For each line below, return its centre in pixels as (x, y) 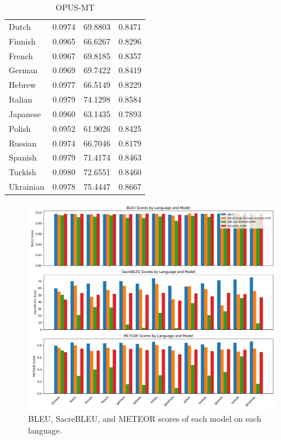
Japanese (25, 113)
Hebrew (23, 85)
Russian (23, 143)
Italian (21, 99)
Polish (20, 128)
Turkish (23, 172)
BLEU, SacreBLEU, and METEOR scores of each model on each (145, 418)
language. (45, 430)
